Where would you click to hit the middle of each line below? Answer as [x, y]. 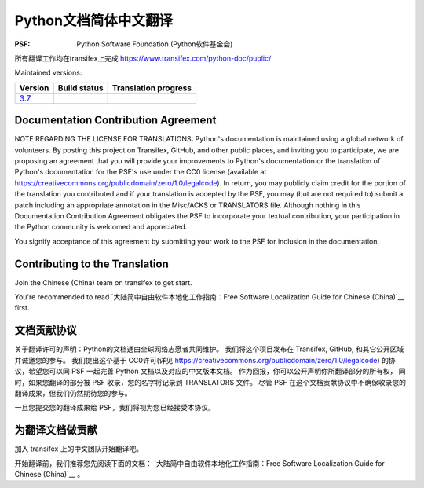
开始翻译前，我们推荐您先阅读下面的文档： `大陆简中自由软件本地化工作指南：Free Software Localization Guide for [199, 463]
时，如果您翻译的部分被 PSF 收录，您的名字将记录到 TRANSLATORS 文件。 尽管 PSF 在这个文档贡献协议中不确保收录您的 [210, 382]
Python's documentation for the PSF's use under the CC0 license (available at [141, 172]
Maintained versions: [48, 73]
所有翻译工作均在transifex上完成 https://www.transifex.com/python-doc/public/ [143, 58]
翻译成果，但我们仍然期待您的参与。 [73, 393]
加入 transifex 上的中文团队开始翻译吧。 [79, 449]
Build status [80, 88]
